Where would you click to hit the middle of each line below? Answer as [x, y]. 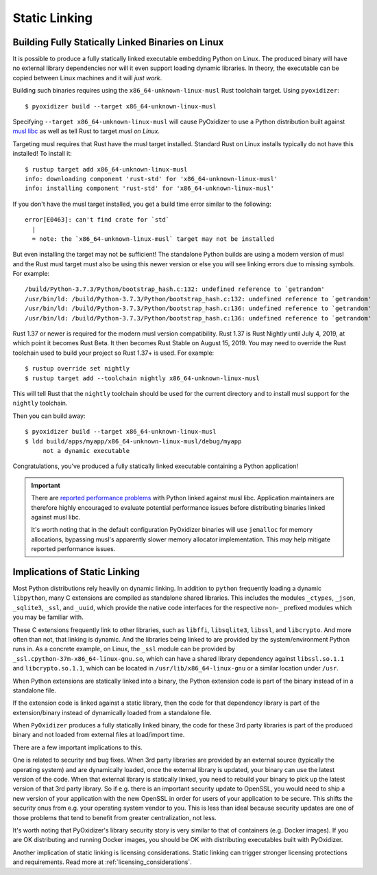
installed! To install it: [42, 154]
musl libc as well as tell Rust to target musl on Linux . [86, 131]
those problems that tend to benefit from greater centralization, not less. [115, 817]
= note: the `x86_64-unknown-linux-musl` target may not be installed [153, 239]
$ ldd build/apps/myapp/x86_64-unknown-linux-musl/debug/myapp [133, 441]
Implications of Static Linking [76, 572]
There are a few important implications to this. [78, 747]
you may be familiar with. [48, 617]
